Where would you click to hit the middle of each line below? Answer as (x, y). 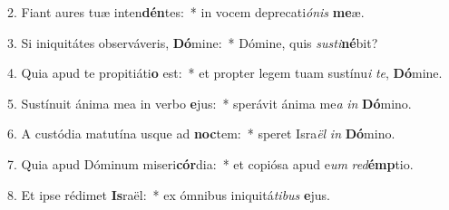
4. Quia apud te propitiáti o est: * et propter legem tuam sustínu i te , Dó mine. (225, 73)
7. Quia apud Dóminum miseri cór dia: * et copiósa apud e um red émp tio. (210, 163)
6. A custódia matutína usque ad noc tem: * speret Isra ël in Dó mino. (201, 134)
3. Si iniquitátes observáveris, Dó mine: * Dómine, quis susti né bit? (193, 42)
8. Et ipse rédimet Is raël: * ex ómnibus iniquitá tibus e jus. (169, 194)
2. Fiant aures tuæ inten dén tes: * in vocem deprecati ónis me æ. (186, 12)
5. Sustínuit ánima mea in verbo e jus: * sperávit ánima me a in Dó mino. (210, 103)
